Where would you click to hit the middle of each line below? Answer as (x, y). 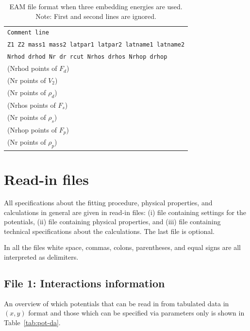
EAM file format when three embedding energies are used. (96, 6)
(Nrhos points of (32, 105)
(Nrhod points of (32, 68)
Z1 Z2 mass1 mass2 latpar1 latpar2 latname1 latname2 (96, 45)
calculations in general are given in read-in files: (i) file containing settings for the (125, 212)
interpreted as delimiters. (41, 257)
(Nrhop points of (32, 129)
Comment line (28, 33)
